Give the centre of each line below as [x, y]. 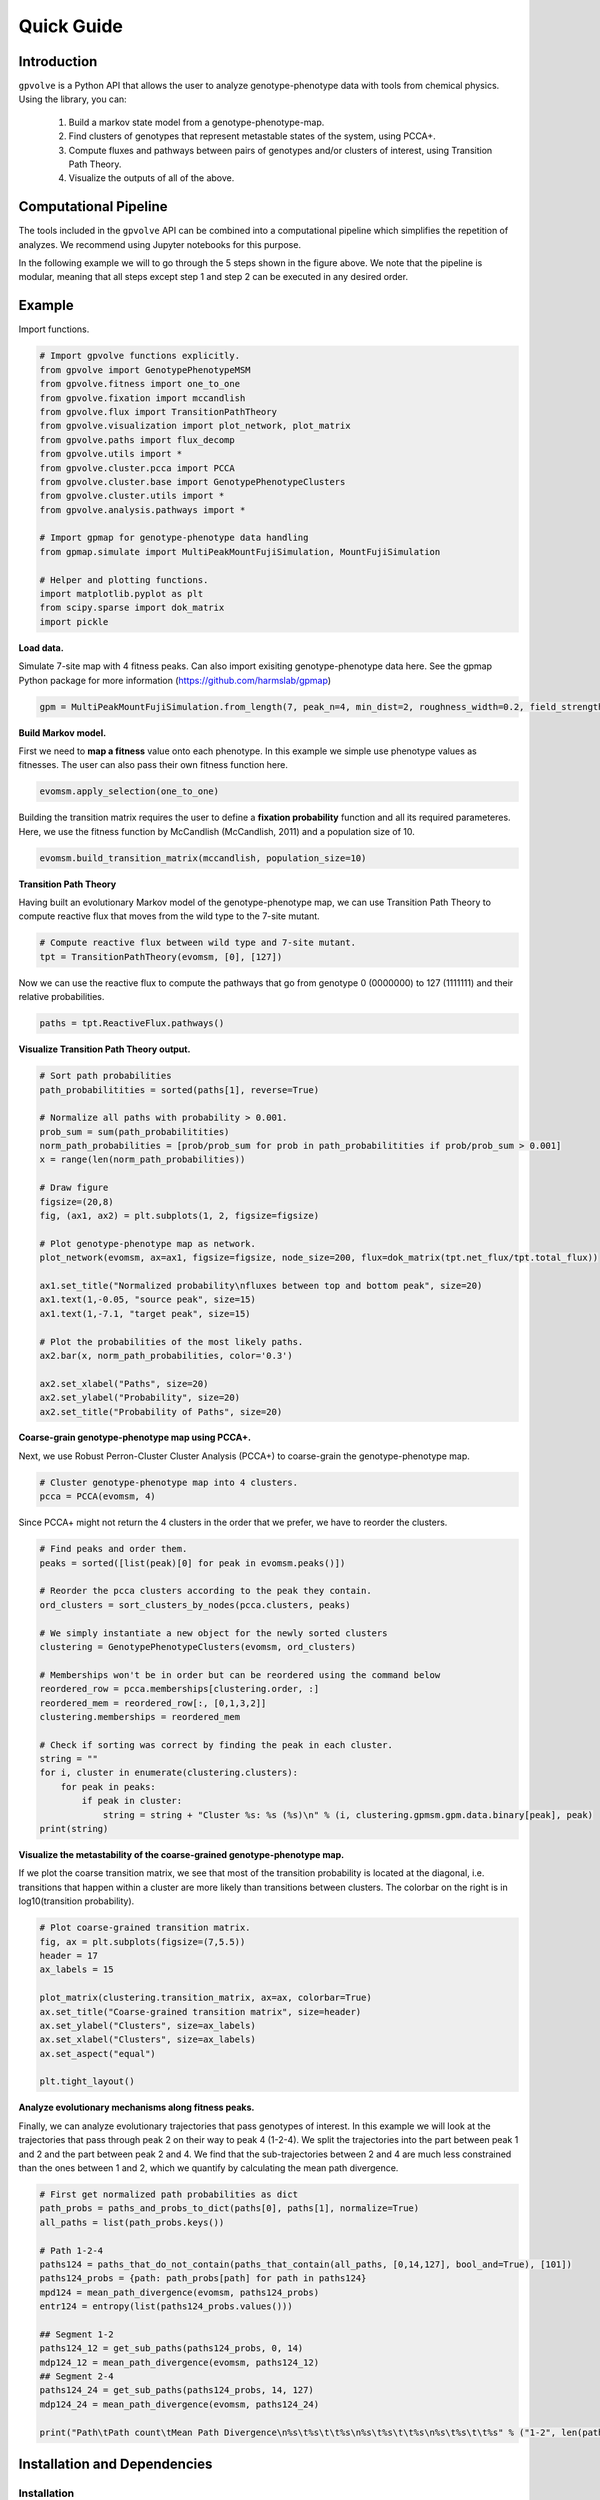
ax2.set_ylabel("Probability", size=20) [139, 1398]
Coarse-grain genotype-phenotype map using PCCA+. [135, 1437]
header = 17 [69, 1955]
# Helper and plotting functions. [124, 579]
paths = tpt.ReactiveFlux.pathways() [132, 1023]
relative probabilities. [61, 997]
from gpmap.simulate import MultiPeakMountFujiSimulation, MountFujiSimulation [240, 551]
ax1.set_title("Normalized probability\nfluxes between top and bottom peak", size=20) [261, 1285]
